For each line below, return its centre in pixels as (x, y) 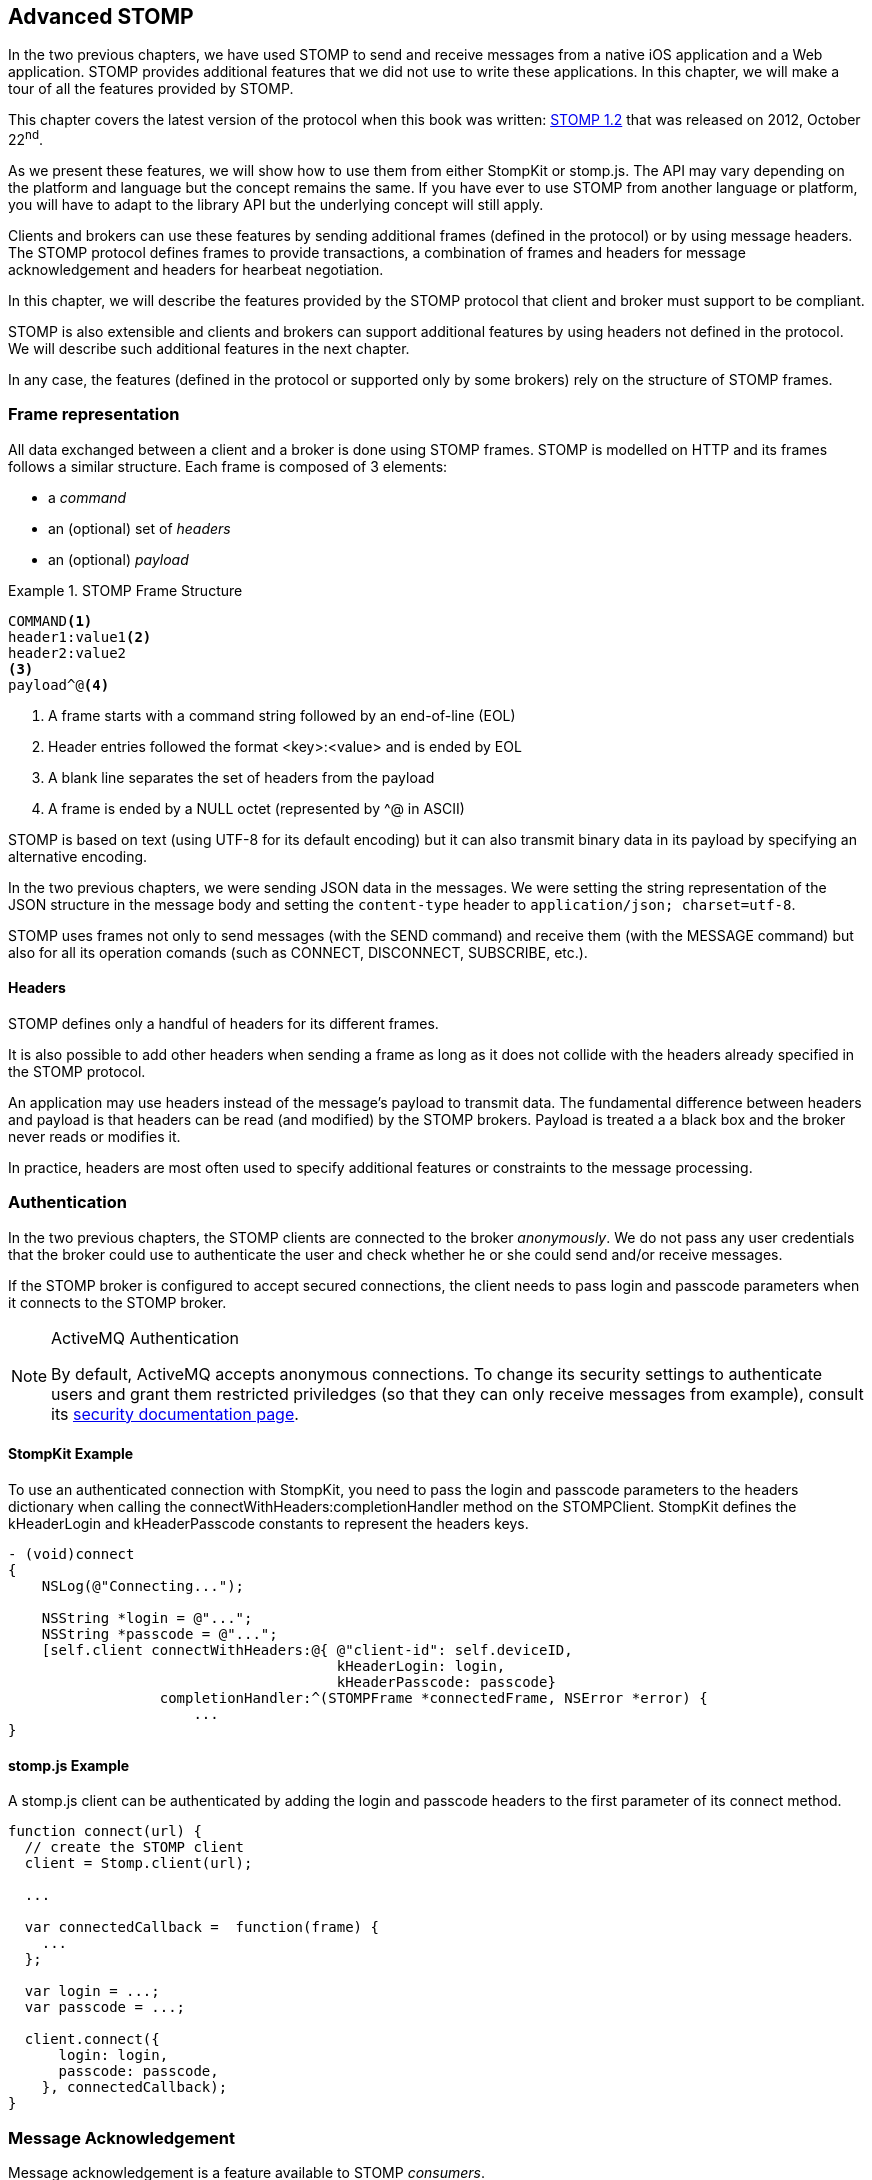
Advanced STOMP (101, 16)
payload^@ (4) (59, 684)
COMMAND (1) (50, 620)
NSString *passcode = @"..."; (159, 1634)
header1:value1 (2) (80, 636)
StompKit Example (71, 1454)
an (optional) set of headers (139, 528)
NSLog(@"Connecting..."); (143, 1586)
